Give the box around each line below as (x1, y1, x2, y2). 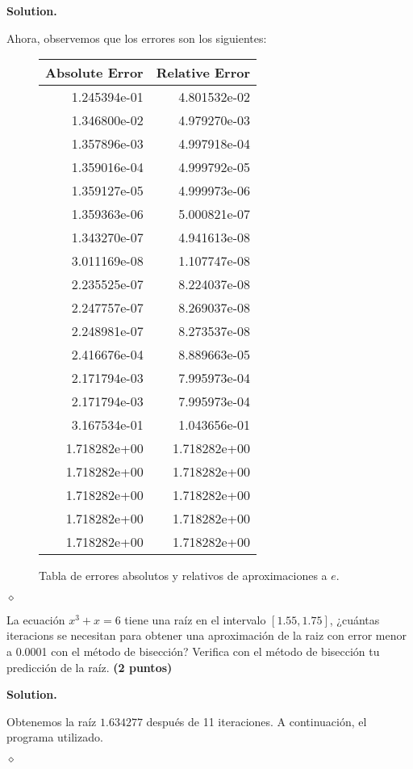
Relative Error (156, 63, 251, 82)
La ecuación (6, 611, 65, 628)
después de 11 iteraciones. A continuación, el (146, 712, 367, 729)
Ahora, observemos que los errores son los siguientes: (6, 29, 267, 46)
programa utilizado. (6, 729, 103, 746)
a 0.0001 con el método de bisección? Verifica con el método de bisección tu (6, 642, 380, 659)
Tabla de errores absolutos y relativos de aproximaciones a (39, 567, 327, 584)
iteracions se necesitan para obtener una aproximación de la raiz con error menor (6, 627, 407, 644)
